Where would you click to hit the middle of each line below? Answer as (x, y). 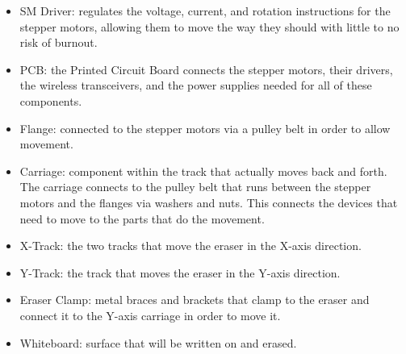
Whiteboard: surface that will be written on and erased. (158, 342)
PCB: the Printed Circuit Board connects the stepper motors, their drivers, (206, 69)
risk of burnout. (59, 42)
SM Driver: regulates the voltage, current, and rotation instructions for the (205, 10)
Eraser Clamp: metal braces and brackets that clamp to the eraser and (195, 300)
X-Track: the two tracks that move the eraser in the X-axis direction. (190, 246)
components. (51, 100)
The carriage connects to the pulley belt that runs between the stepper (195, 187)
